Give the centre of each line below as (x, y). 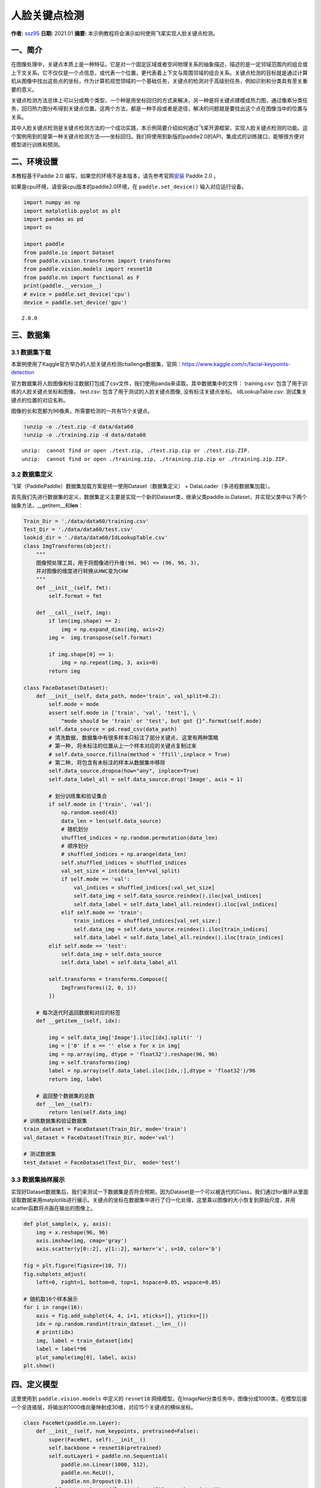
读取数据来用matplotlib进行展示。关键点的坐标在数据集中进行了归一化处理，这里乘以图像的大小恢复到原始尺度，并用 (153, 1200)
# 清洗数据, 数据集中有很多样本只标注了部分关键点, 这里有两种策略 (133, 737)
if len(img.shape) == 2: (85, 621)
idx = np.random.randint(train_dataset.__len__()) (111, 1324)
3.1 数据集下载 (31, 352)
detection (23, 373)
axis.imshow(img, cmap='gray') (81, 1241)
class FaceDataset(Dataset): (66, 688)
